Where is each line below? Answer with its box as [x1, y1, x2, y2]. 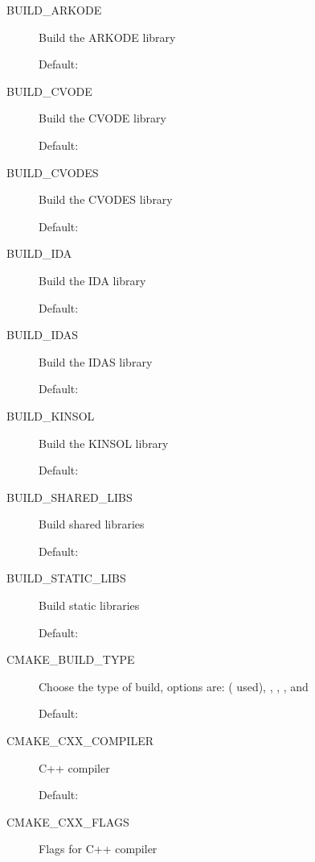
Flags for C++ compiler [39, 840, 157, 857]
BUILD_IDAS [6, 326, 79, 343]
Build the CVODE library [39, 110, 166, 126]
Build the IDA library [39, 271, 146, 288]
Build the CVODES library [39, 191, 173, 208]
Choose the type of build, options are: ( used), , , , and [39, 678, 309, 694]
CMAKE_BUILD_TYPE [6, 651, 135, 668]
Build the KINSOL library [39, 434, 169, 451]
